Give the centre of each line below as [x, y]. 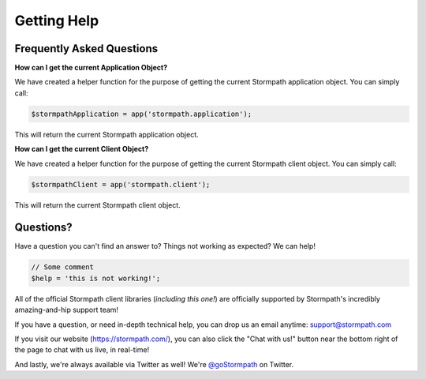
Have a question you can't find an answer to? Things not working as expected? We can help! [165, 246]
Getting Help [57, 21]
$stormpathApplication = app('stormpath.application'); [142, 114]
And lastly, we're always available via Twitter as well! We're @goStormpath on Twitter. [154, 364]
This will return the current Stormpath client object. [97, 205]
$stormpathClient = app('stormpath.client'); [121, 184]
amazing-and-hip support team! [66, 310]
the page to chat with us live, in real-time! [82, 350]
